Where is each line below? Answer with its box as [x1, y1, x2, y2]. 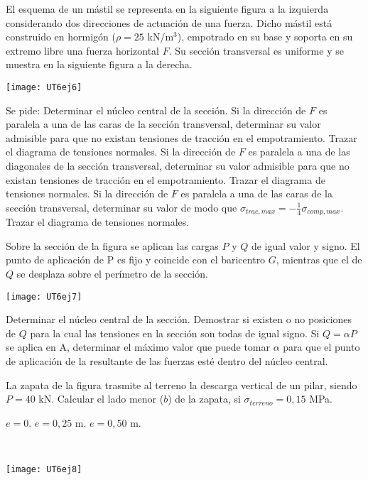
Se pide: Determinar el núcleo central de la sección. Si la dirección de [6, 102, 306, 117]
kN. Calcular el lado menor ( [38, 391, 164, 406]
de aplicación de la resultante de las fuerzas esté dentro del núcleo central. [6, 354, 328, 369]
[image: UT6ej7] [6, 291, 82, 302]
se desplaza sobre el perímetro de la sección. [16, 266, 208, 281]
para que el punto [283, 339, 360, 354]
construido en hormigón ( [6, 29, 116, 44]
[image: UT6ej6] [6, 82, 82, 92]
